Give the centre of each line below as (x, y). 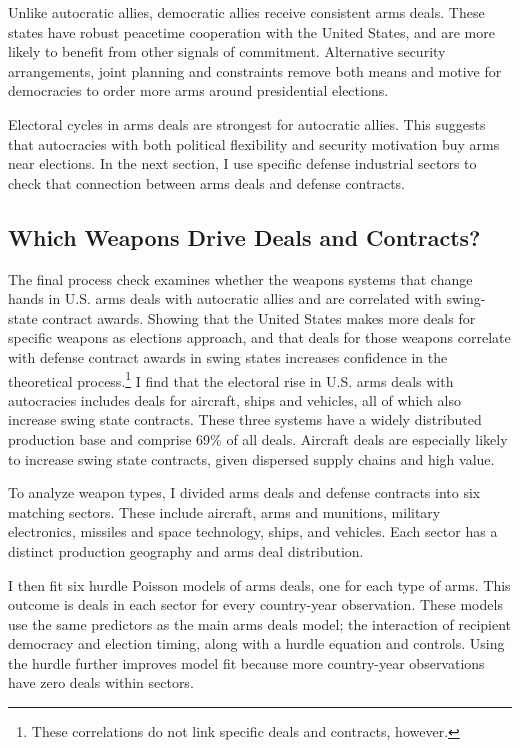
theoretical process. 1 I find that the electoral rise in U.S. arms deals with (231, 379)
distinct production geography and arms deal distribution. (186, 550)
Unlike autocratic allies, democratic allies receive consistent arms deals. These (246, 12)
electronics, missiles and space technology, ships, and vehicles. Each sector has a (253, 531)
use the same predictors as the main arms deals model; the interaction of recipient (260, 623)
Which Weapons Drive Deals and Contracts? (244, 236)
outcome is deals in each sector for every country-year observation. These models (255, 604)
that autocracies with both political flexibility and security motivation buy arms (254, 143)
